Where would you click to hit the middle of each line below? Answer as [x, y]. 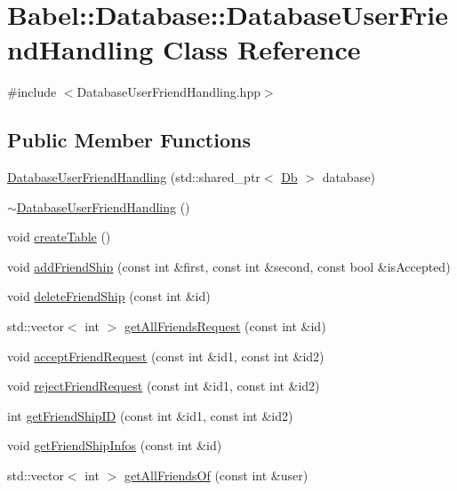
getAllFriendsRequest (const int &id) [225, 326]
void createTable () [59, 237]
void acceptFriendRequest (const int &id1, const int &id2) [166, 356]
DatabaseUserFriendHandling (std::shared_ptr [134, 177]
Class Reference [262, 49]
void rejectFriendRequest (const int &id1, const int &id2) [164, 386]
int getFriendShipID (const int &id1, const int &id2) [150, 415]
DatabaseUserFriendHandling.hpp [168, 92]
